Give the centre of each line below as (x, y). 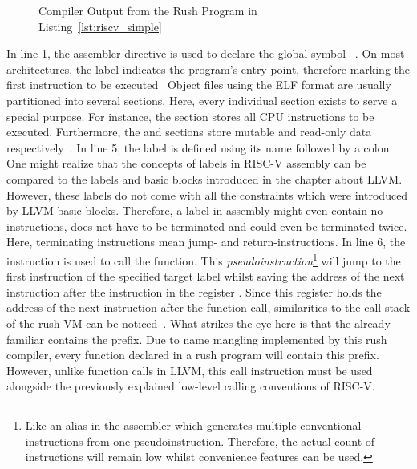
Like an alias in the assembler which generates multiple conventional (193, 425)
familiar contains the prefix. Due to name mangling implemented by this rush (197, 339)
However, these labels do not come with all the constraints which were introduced (207, 194)
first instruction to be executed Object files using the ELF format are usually (199, 85)
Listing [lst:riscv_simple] (100, 26)
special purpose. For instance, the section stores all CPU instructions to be (190, 116)
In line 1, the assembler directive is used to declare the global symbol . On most (206, 53)
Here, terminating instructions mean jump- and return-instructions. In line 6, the (206, 242)
